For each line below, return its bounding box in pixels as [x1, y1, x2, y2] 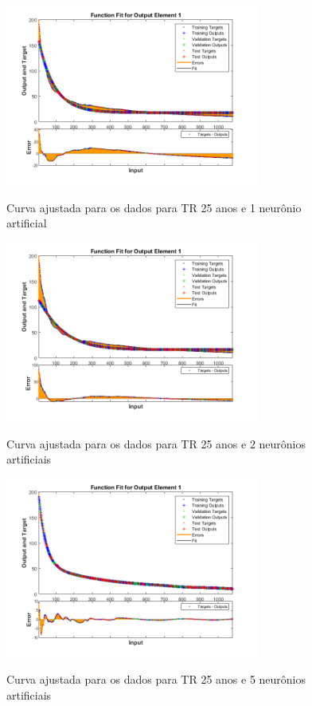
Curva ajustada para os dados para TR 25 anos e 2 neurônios [6, 435, 306, 452]
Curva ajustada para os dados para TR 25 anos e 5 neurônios [6, 671, 306, 688]
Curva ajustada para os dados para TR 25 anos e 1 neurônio [6, 199, 302, 215]
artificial [6, 215, 47, 231]
